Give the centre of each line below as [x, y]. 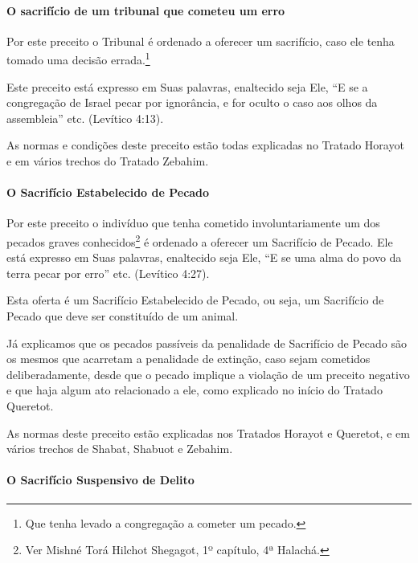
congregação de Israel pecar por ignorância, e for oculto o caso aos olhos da [192, 102]
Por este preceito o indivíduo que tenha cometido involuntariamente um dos [193, 223]
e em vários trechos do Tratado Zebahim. [108, 161]
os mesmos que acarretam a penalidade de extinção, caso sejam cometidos [189, 359]
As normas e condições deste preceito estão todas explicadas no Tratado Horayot [205, 145]
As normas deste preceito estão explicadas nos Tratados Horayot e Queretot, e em [208, 432]
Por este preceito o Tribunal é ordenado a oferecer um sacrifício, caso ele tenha [201, 41]
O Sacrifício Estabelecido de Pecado [108, 192]
